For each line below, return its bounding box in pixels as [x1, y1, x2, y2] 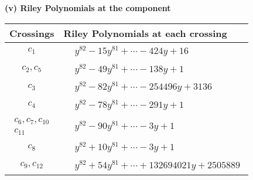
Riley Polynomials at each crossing [63, 26, 227, 40]
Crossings [9, 26, 54, 40]
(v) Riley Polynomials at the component [5, 2, 171, 13]
